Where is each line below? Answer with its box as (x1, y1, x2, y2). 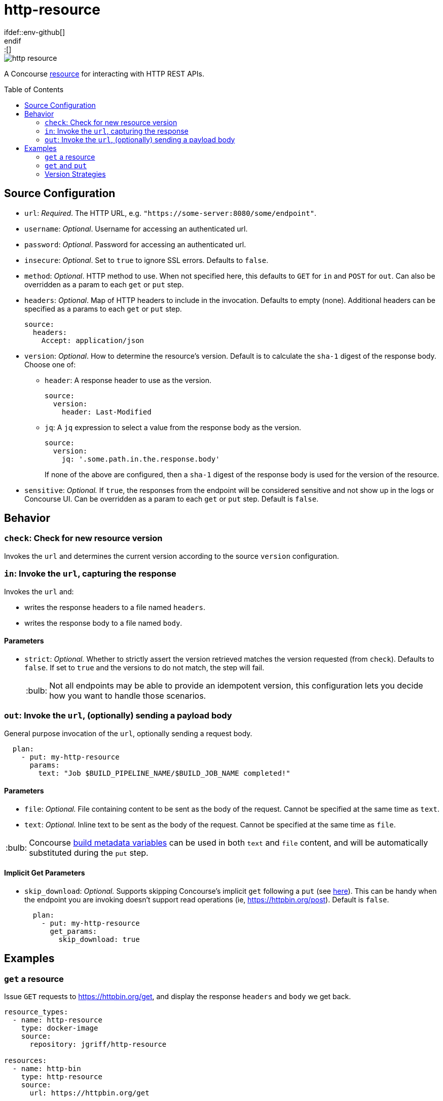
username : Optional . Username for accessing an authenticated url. (24, 224, 248, 233)
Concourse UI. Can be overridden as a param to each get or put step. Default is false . (24, 494, 319, 503)
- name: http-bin (12, 1065, 81, 1073)
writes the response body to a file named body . (24, 618, 182, 627)
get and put (45, 161, 87, 170)
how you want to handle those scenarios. (49, 690, 206, 701)
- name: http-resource (12, 1016, 102, 1024)
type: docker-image (21, 1024, 98, 1033)
